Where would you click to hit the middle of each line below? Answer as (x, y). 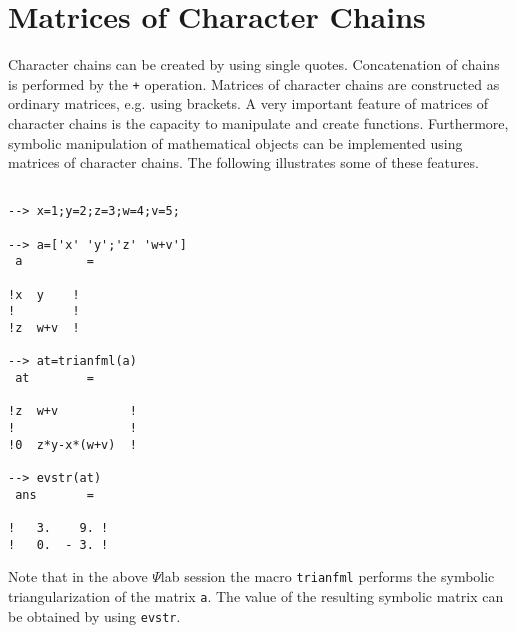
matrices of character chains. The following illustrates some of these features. (243, 162)
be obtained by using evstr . (94, 615)
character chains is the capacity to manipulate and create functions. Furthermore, (258, 122)
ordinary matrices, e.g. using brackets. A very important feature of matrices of (248, 103)
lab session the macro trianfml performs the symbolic (327, 576)
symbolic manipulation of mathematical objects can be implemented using (235, 142)
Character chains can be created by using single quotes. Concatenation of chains (254, 64)
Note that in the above (78, 576)
